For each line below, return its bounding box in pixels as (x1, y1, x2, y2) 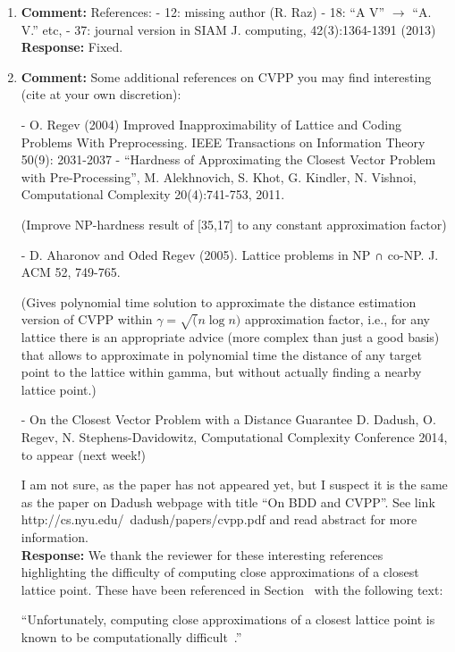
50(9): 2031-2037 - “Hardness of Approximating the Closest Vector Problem (21, 150, 436, 169)
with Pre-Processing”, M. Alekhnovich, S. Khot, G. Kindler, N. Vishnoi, (21, 167, 417, 186)
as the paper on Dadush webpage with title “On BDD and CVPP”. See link (21, 492, 435, 511)
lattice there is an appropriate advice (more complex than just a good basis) (21, 328, 440, 347)
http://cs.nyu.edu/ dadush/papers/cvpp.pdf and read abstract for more (21, 510, 417, 529)
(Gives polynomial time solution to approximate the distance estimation (21, 292, 417, 311)
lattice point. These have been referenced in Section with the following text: (21, 580, 443, 598)
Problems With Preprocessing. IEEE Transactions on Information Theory (21, 132, 426, 151)
